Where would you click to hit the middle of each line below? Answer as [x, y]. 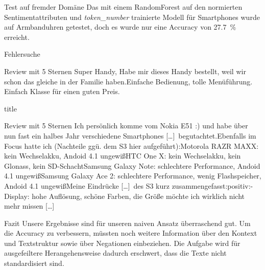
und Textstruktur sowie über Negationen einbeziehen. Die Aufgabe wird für [122, 243]
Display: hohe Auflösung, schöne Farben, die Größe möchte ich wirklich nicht [125, 196]
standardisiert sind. [34, 263]
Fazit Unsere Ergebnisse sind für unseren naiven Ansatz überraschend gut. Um [127, 223]
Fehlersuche [22, 54]
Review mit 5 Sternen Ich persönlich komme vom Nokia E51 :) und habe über [126, 126]
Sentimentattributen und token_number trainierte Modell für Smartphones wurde [132, 17]
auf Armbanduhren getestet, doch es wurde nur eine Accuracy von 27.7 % [120, 27]
